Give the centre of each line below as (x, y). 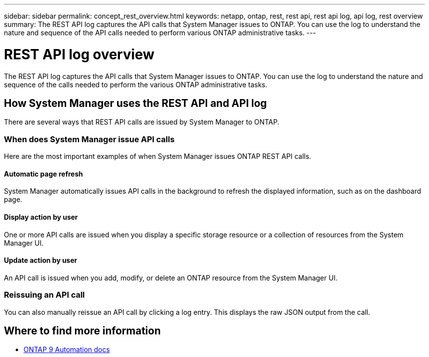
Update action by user (41, 260)
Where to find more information (83, 331)
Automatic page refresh (44, 174)
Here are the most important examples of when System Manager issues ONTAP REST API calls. (158, 156)
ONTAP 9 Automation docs (67, 350)
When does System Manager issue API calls (89, 139)
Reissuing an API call (45, 295)
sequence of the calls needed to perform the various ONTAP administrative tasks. (136, 84)
